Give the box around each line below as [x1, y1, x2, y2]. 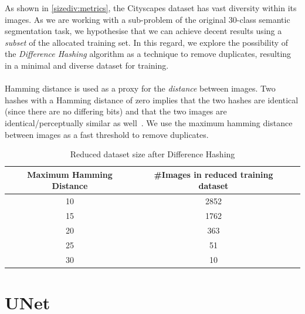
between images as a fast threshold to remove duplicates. [5, 128, 209, 140]
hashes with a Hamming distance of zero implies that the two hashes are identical [5, 93, 299, 106]
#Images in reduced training [154, 168, 273, 180]
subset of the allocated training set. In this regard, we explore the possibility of [5, 36, 289, 48]
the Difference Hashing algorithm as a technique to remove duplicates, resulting [5, 48, 292, 60]
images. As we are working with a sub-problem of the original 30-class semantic [5, 13, 290, 25]
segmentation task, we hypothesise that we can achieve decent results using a [5, 25, 282, 37]
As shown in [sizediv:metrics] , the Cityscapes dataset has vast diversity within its [5, 2, 297, 13]
